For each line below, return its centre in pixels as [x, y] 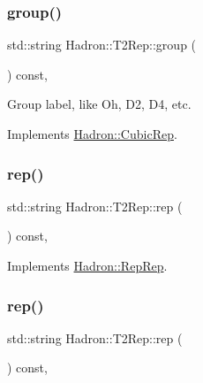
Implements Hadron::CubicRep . [92, 134]
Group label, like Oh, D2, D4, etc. [99, 104]
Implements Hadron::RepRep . [87, 265]
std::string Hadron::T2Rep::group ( [102, 45]
